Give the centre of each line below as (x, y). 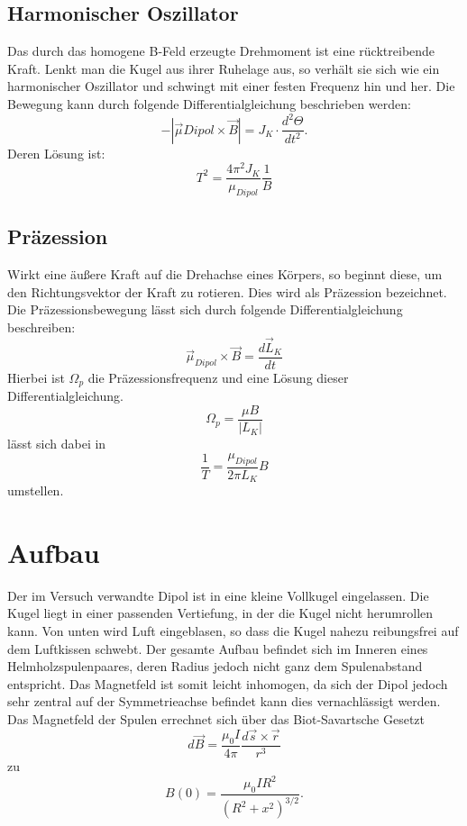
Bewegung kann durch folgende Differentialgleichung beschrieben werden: (209, 103)
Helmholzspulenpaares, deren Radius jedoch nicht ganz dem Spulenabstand (215, 666)
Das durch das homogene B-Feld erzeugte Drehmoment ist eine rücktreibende (221, 51)
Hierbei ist (36, 377)
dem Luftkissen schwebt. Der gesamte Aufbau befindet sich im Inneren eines (218, 648)
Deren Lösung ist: (56, 153)
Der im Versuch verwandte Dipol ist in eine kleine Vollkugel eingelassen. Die (218, 595)
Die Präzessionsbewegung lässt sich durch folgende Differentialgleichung (205, 309)
